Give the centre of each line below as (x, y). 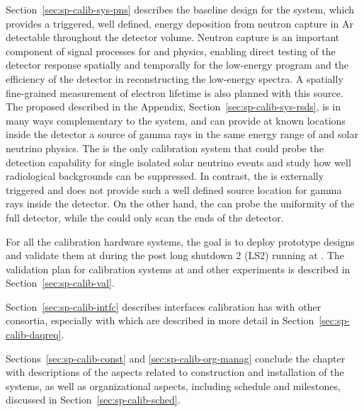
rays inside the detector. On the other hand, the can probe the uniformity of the (180, 204)
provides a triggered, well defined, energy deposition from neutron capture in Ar (180, 23)
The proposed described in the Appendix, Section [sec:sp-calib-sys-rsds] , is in (173, 107)
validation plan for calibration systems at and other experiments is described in (178, 269)
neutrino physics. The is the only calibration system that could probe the (165, 148)
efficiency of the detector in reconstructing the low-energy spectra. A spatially (175, 78)
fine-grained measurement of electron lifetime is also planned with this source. (175, 92)
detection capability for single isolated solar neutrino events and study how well (178, 162)
